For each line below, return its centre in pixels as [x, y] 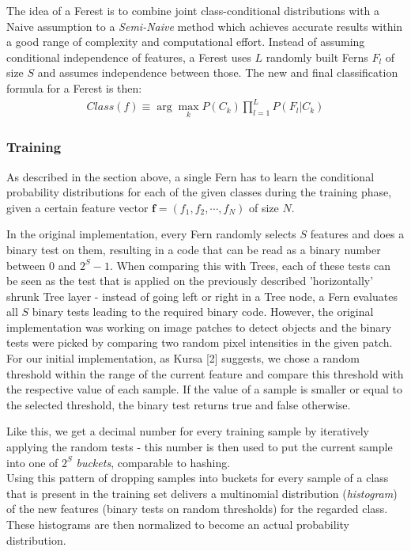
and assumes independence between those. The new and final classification [218, 72]
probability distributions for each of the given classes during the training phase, [199, 192]
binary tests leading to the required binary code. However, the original [203, 312]
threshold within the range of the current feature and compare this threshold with [205, 373]
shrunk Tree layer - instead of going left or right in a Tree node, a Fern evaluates [202, 296]
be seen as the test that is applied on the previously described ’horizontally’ [190, 281]
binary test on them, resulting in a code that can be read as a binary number [194, 249]
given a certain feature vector [77, 207]
